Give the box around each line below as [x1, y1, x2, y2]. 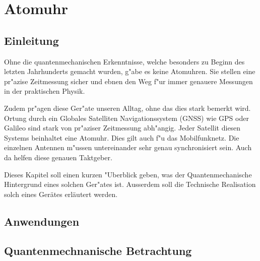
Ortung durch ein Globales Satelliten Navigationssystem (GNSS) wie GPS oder [4, 112, 249, 123]
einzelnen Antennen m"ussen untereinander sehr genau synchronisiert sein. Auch [4, 142, 252, 153]
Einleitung [4, 32, 59, 48]
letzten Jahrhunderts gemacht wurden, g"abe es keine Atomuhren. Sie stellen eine [4, 66, 255, 77]
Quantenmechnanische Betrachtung [4, 243, 192, 258]
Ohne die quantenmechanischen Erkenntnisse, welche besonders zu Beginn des [4, 56, 245, 67]
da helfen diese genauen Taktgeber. [4, 152, 112, 162]
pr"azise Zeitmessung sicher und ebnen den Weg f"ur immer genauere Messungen [4, 76, 253, 86]
